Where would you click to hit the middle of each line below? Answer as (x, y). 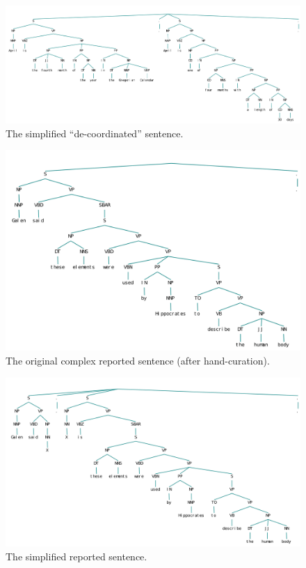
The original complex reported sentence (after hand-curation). (138, 361)
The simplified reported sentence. (76, 556)
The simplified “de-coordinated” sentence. (95, 133)
